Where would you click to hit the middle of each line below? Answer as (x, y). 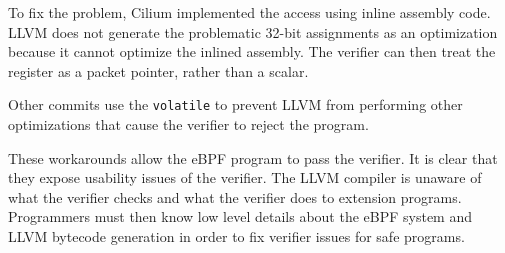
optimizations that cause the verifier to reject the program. (188, 124)
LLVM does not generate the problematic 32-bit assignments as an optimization (253, 31)
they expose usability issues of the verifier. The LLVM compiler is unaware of (245, 177)
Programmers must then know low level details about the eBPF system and (240, 216)
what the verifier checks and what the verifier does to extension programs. (235, 196)
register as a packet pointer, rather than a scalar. (158, 70)
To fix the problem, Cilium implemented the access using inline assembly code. (249, 12)
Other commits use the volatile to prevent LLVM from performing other (235, 104)
